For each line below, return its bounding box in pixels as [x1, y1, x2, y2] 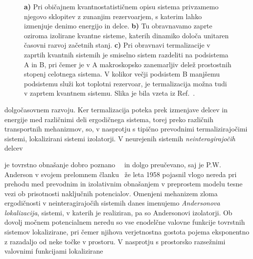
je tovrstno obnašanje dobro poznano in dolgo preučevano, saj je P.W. [4, 159, 221, 169]
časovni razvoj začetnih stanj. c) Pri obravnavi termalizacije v [24, 40, 210, 50]
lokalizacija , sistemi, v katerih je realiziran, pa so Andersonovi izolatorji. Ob [4, 207, 232, 217]
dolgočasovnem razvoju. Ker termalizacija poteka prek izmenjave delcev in [4, 104, 228, 114]
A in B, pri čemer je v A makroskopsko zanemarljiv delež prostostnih [24, 59, 231, 69]
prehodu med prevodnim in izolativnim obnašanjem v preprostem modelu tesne [4, 179, 243, 189]
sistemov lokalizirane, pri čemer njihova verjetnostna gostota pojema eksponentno [4, 227, 250, 237]
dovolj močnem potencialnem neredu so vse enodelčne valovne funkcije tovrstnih [4, 217, 245, 227]
